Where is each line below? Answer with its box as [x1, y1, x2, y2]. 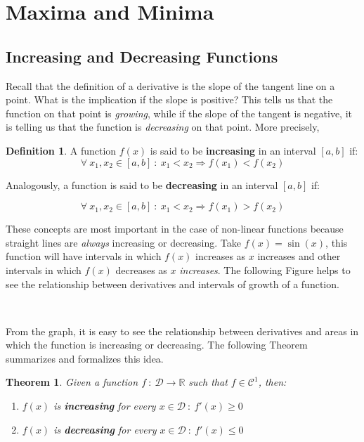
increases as [195, 249, 246, 264]
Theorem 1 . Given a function [6, 375, 138, 389]
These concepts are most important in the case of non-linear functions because [6, 221, 344, 236]
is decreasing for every [53, 422, 157, 436]
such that [188, 375, 228, 389]
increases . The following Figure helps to [179, 262, 351, 277]
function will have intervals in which [6, 249, 162, 264]
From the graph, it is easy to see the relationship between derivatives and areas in [6, 323, 359, 338]
